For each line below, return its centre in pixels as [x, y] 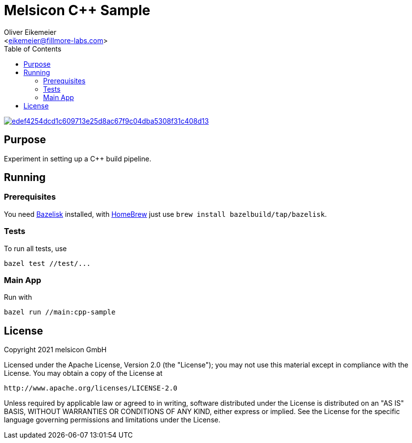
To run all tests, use [36, 248]
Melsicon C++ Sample [77, 10]
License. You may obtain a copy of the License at [83, 373]
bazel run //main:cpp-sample [60, 312]
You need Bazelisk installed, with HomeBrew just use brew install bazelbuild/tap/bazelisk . [165, 214]
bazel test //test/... [48, 263]
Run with [18, 297]
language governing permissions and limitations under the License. [112, 420]
